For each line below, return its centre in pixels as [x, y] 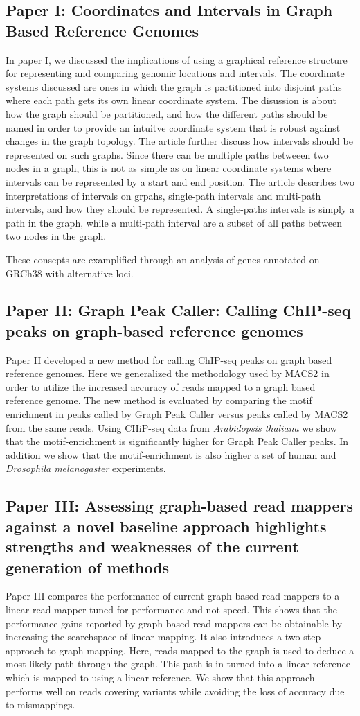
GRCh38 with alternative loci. [70, 273]
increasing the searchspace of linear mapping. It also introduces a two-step [163, 637]
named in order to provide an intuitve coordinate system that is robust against [173, 127]
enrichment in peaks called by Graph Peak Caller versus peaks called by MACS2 [177, 414]
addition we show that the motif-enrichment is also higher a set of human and [171, 454]
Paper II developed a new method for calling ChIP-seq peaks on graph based [169, 359]
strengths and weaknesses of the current [152, 547]
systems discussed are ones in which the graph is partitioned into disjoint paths [174, 86]
